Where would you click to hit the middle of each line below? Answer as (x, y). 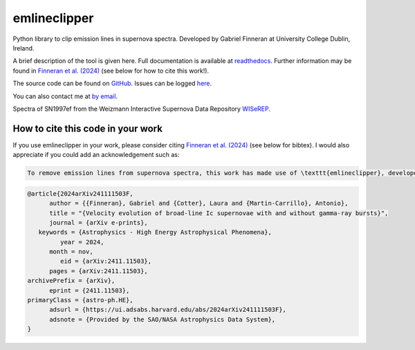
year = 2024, (82, 242)
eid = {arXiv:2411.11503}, (106, 261)
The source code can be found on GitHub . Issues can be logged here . (112, 84)
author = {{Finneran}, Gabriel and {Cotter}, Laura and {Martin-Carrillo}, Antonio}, (199, 203)
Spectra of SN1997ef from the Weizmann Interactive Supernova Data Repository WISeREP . (142, 109)
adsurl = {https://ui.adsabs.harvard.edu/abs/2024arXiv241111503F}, (168, 310)
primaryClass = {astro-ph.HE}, (81, 300)
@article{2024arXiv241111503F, (81, 193)
